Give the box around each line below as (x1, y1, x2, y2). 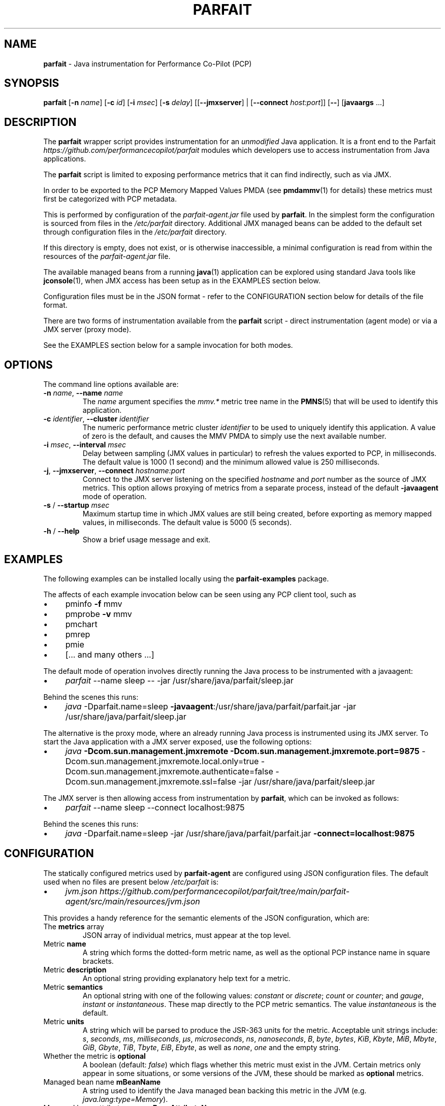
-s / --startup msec (43, 501, 110, 510)
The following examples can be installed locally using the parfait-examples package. (43, 574, 329, 583)
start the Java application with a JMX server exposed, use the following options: (43, 737, 312, 746)
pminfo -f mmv (65, 598, 122, 609)
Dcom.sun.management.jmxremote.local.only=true (65, 756, 259, 766)
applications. (43, 154, 86, 164)
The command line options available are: (43, 380, 179, 389)
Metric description (43, 965, 107, 974)
